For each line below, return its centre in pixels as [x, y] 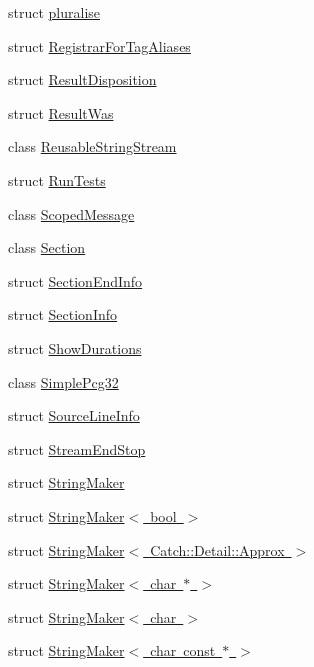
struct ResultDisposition [82, 79]
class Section [47, 247]
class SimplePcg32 [63, 381]
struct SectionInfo [63, 314]
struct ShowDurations [75, 347]
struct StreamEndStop [77, 448]
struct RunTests [57, 179]
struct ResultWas [61, 112]
